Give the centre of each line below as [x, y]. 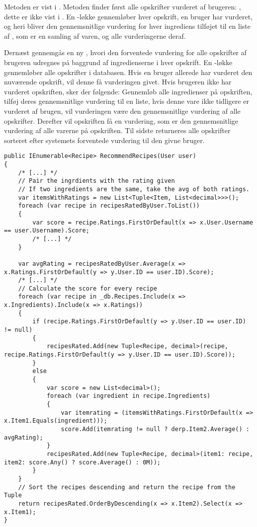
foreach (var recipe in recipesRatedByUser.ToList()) [109, 206]
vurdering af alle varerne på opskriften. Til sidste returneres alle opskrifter [117, 130]
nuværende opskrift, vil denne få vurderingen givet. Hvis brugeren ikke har [118, 82]
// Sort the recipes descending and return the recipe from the [127, 487]
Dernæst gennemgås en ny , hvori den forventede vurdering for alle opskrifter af [126, 52]
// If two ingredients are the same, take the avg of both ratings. [134, 189]
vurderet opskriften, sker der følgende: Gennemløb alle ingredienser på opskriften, [128, 91]
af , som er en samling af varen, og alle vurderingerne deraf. [95, 36]
